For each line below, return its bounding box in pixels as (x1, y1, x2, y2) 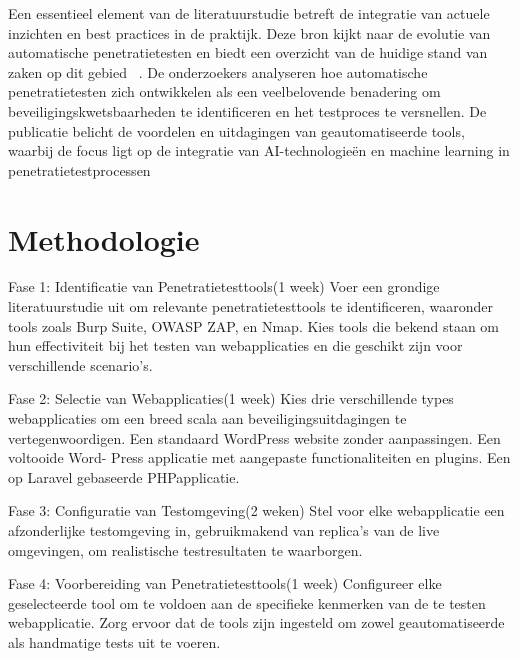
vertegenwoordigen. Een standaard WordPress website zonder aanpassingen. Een (8, 427, 501, 448)
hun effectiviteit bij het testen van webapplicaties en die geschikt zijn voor (8, 335, 463, 356)
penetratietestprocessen (8, 159, 151, 180)
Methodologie (8, 218, 200, 259)
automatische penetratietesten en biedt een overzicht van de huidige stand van (8, 42, 488, 63)
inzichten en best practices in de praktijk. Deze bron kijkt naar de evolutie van (8, 22, 491, 43)
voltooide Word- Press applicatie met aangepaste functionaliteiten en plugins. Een (8, 447, 511, 468)
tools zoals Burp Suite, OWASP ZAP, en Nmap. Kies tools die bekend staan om (8, 315, 500, 336)
